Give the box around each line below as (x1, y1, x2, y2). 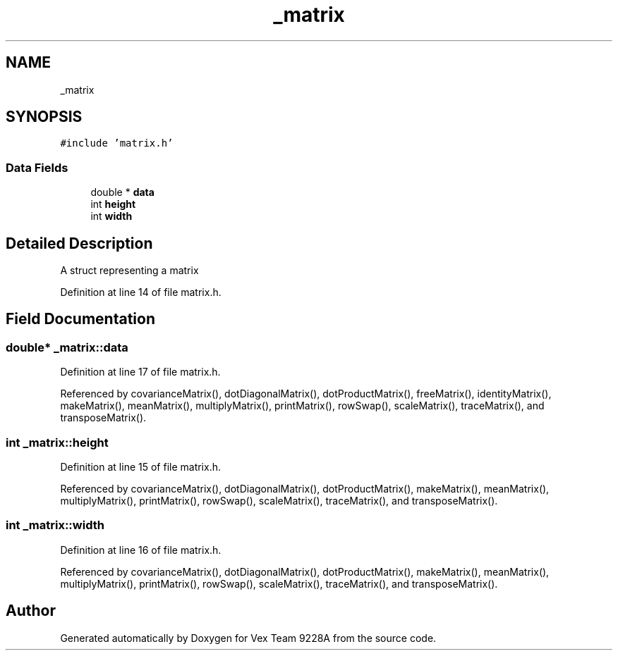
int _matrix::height (6, 435, 109, 450)
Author (6, 602, 56, 620)
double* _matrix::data (6, 340, 128, 354)
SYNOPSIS (6, 108, 83, 126)
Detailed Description (6, 234, 153, 252)
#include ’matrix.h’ (60, 137, 174, 149)
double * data (90, 186, 154, 199)
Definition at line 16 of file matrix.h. (60, 543, 222, 556)
